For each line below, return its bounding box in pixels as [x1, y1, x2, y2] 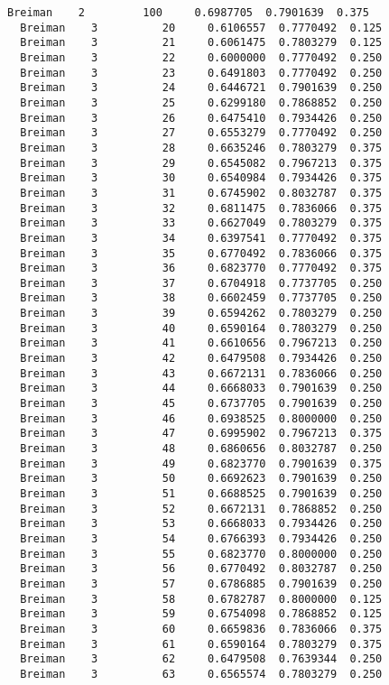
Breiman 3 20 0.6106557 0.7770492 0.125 [20, 21, 383, 34]
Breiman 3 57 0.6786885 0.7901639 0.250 [20, 577, 383, 590]
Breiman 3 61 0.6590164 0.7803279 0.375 [20, 637, 383, 651]
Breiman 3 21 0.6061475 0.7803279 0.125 [20, 36, 383, 50]
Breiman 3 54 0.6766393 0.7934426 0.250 [20, 532, 383, 545]
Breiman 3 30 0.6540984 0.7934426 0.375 [20, 171, 383, 185]
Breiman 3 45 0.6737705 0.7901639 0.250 [20, 397, 383, 411]
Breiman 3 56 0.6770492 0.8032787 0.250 [20, 562, 383, 576]
